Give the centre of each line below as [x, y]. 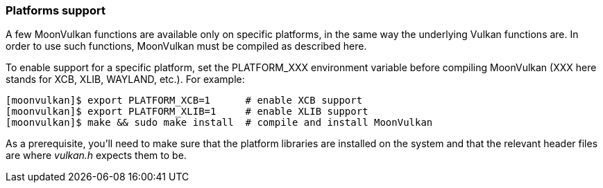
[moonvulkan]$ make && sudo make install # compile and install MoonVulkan [219, 123]
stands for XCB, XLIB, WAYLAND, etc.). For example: [125, 79]
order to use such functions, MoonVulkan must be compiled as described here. [186, 46]
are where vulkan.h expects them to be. [96, 156]
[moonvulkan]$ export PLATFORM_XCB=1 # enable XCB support [184, 101]
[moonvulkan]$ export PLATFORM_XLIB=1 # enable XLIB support [187, 112]
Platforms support [56, 10]
